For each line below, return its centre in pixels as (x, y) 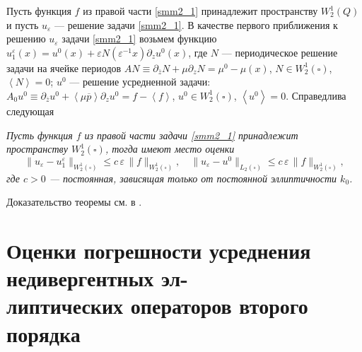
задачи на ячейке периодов (64, 68)
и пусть (23, 24)
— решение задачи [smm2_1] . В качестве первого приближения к (196, 24)
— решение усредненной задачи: (140, 82)
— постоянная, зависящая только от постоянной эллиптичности (193, 178)
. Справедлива (316, 95)
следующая (30, 111)
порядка (43, 333)
